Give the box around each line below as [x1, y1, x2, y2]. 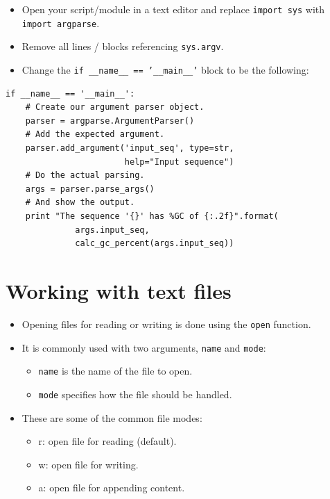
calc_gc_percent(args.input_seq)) [75, 238, 234, 249]
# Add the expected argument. [25, 129, 165, 140]
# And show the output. [25, 197, 135, 208]
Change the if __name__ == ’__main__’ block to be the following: [21, 62, 309, 76]
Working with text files [6, 276, 232, 304]
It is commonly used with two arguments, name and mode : [21, 340, 266, 354]
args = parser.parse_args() [25, 183, 155, 194]
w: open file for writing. [38, 457, 139, 471]
